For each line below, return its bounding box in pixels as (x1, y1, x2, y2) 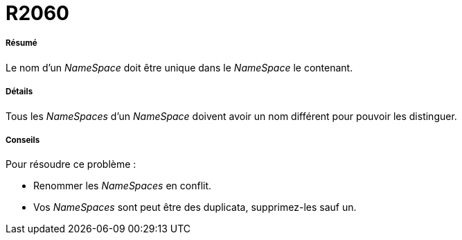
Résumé (6, 38, 37, 49)
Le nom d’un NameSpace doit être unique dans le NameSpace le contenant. (6, 61, 353, 74)
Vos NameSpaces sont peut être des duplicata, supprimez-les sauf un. (33, 201, 357, 214)
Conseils (6, 135, 40, 145)
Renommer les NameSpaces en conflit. (33, 180, 212, 192)
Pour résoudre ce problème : (6, 158, 136, 171)
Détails (6, 87, 33, 97)
